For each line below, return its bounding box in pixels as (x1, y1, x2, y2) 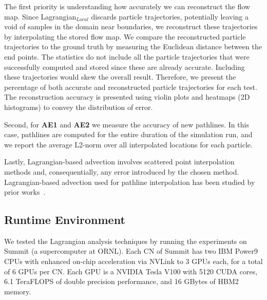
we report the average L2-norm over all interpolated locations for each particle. (4, 139, 253, 149)
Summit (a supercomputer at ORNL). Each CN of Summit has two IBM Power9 (4, 246, 258, 256)
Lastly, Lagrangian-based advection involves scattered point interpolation (4, 156, 235, 167)
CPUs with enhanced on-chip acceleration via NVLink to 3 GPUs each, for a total (4, 256, 263, 267)
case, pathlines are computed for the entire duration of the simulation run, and (4, 129, 253, 140)
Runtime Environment (4, 212, 125, 228)
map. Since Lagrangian (4, 11, 77, 22)
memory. (4, 286, 31, 296)
